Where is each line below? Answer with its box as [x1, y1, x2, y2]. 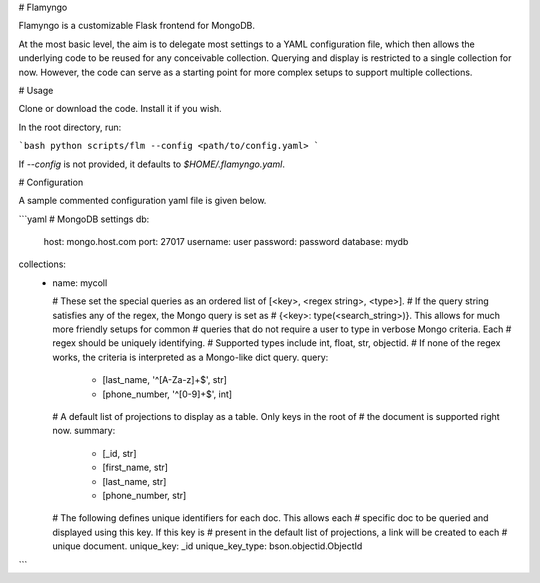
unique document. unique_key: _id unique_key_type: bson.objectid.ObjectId [52, 540, 363, 552]
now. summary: [52, 425, 116, 437]
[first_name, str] [102, 461, 169, 474]
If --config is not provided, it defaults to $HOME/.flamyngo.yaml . [18, 158, 285, 170]
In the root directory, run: [18, 121, 122, 133]
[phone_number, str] [102, 489, 187, 501]
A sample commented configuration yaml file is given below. [18, 195, 267, 207]
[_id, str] [102, 447, 137, 459]
